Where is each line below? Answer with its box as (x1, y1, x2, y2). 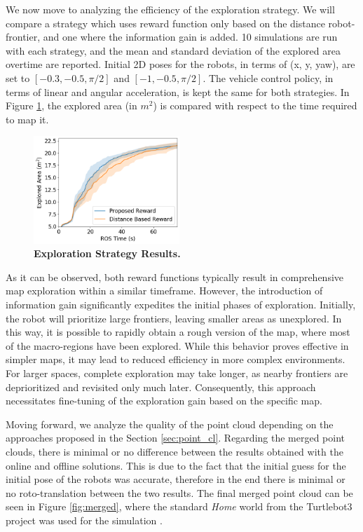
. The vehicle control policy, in (203, 70, 334, 85)
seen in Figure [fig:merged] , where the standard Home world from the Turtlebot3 (6, 499, 352, 514)
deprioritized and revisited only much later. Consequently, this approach (6, 379, 316, 394)
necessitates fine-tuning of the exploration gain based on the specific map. (6, 393, 322, 408)
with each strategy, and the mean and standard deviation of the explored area (6, 43, 341, 57)
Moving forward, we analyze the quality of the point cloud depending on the (6, 416, 334, 431)
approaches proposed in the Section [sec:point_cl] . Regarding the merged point (6, 430, 345, 445)
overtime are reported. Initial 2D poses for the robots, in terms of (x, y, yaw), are (6, 57, 355, 71)
